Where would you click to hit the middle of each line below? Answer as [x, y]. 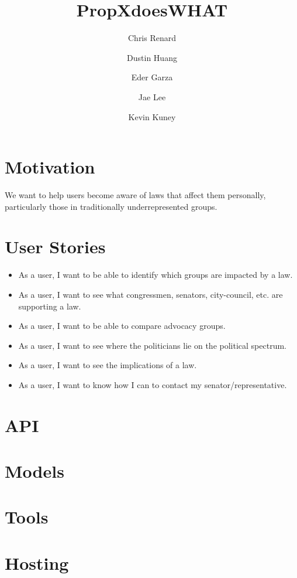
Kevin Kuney [152, 116]
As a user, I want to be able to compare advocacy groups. [122, 326]
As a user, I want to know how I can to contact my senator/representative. [153, 384]
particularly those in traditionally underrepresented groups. [111, 206]
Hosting [37, 562]
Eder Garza [152, 77]
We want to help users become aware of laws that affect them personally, [135, 195]
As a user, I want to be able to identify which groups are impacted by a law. [156, 275]
